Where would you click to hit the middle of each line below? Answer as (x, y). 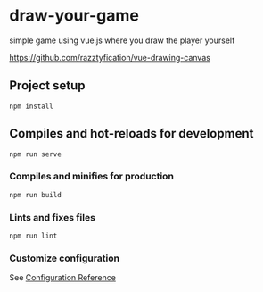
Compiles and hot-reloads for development (131, 133)
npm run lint (33, 236)
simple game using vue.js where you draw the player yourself (122, 40)
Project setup (48, 86)
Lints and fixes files (53, 217)
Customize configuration (65, 258)
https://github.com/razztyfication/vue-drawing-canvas (110, 57)
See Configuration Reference (62, 278)
